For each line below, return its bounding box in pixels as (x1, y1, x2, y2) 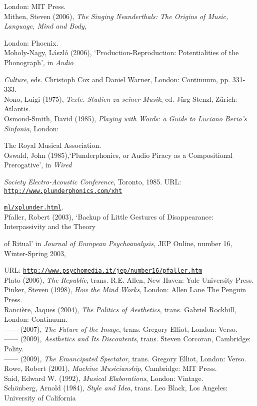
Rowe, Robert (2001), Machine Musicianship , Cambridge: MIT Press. (4, 363, 217, 373)
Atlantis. (4, 103, 30, 114)
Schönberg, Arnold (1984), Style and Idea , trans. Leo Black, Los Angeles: (4, 382, 228, 393)
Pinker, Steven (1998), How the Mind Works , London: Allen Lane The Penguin (4, 284, 246, 295)
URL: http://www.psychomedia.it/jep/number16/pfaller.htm (4, 265, 202, 275)
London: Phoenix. (4, 37, 58, 48)
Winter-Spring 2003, (4, 248, 66, 258)
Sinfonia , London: (4, 123, 59, 133)
